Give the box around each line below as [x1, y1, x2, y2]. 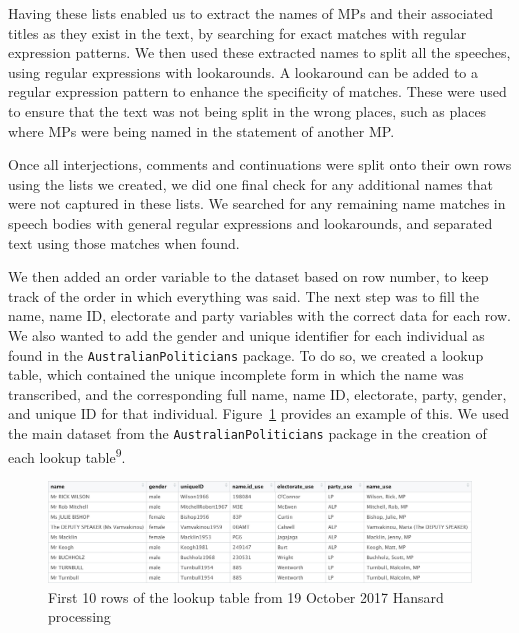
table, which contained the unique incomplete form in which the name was [8, 364, 464, 385]
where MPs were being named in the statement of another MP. [8, 120, 395, 141]
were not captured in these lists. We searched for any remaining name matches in [8, 193, 506, 214]
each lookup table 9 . [8, 443, 126, 467]
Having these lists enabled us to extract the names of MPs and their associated [8, 3, 494, 23]
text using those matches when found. [8, 232, 240, 253]
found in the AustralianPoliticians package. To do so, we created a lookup [8, 344, 484, 365]
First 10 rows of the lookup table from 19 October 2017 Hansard [48, 586, 444, 607]
